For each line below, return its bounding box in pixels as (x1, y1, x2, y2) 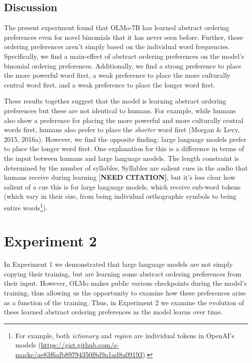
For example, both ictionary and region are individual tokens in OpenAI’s (15, 330, 235, 340)
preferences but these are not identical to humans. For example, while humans (4, 105, 236, 115)
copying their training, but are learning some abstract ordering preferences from (4, 268, 241, 278)
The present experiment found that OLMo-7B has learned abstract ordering (4, 22, 229, 33)
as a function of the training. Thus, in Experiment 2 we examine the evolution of (4, 297, 244, 307)
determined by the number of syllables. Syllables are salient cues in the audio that (4, 162, 248, 173)
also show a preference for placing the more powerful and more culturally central (4, 115, 243, 125)
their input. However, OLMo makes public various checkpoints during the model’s (4, 278, 247, 288)
